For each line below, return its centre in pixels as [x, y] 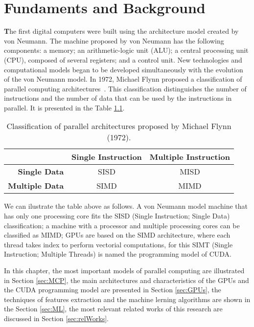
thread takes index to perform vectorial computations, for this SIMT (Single [118, 244]
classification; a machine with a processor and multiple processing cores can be [122, 225]
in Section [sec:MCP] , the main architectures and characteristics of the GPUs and [127, 280]
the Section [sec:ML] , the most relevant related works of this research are [113, 309]
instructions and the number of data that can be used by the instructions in [118, 98]
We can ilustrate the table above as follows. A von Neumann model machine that [126, 206]
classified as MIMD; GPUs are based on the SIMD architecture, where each [117, 235]
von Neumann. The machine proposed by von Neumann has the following [114, 40]
